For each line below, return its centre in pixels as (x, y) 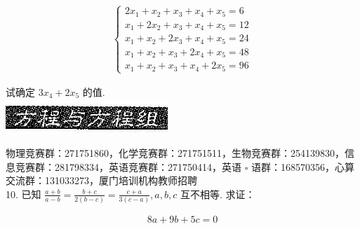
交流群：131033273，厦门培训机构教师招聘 (101, 180)
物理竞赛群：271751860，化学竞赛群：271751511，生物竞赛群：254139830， (175, 153)
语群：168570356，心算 (302, 166)
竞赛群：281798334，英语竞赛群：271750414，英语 (128, 166)
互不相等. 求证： (218, 194)
